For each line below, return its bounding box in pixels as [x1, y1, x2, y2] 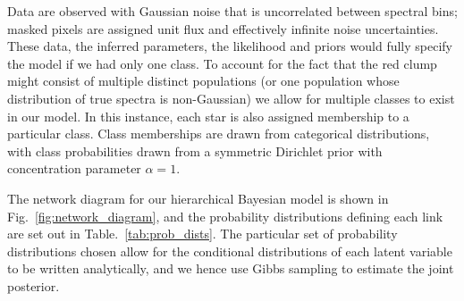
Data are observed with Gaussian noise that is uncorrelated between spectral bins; [7, 2, 458, 20]
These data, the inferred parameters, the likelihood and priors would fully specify [7, 37, 452, 55]
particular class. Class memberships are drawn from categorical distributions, [7, 124, 430, 143]
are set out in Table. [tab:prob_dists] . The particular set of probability [7, 224, 398, 243]
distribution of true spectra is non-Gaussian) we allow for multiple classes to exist [7, 88, 455, 107]
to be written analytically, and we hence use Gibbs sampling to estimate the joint [7, 259, 454, 278]
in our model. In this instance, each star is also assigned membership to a [7, 106, 409, 125]
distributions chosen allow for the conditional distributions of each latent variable [7, 241, 452, 260]
